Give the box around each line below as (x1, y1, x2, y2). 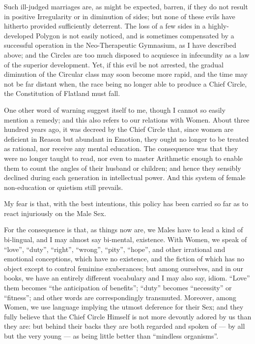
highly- (208, 21, 229, 31)
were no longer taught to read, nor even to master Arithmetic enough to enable (4, 153, 243, 163)
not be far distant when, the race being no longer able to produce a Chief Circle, (4, 78, 247, 89)
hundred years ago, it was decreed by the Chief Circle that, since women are (4, 124, 234, 134)
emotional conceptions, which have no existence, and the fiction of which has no (4, 253, 245, 264)
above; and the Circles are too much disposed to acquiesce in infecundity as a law (4, 49, 250, 60)
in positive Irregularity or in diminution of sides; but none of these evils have (4, 11, 235, 21)
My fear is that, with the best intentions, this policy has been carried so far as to (4, 198, 248, 209)
